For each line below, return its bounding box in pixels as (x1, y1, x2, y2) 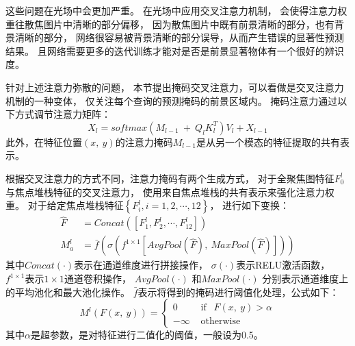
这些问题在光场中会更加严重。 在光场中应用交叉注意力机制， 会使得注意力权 (5, 3, 347, 17)
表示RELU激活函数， (236, 258, 330, 272)
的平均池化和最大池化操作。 (5, 284, 130, 299)
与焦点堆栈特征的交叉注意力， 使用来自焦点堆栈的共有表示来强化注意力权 (5, 184, 334, 199)
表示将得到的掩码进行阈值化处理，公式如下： (137, 284, 339, 299)
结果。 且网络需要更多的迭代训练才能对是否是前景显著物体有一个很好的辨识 (5, 43, 344, 58)
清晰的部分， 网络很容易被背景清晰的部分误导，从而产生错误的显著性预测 (14, 30, 344, 45)
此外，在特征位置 (5, 134, 82, 149)
